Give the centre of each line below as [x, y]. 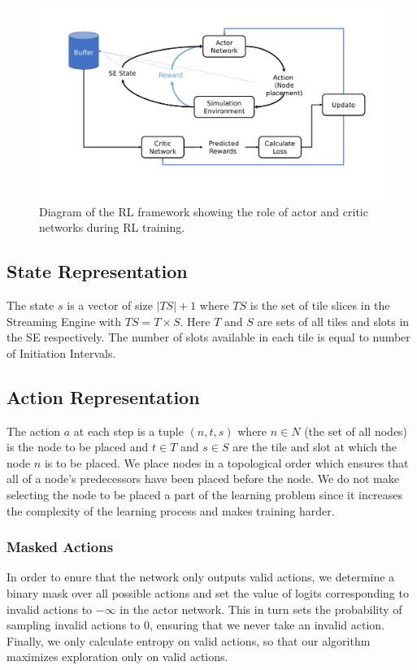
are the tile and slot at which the [315, 447]
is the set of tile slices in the [320, 305]
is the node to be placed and [78, 447]
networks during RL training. [112, 227]
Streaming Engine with [64, 321]
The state [30, 305]
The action [34, 431]
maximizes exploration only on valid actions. [117, 657]
